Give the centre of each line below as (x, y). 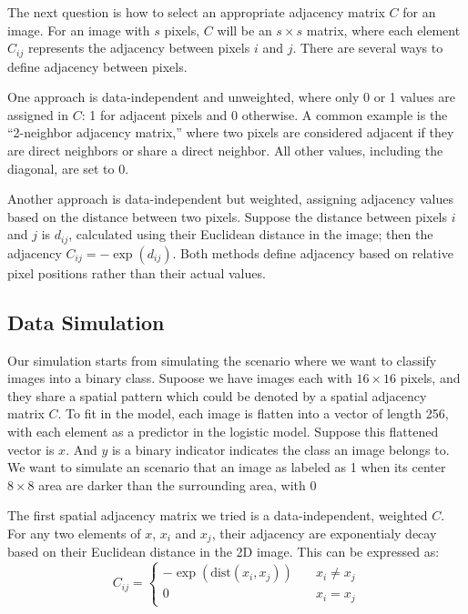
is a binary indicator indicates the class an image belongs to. (280, 449)
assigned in (38, 114)
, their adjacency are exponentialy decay (324, 533)
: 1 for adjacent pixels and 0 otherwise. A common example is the (265, 114)
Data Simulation (86, 322)
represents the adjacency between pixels (139, 48)
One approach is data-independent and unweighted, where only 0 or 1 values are (231, 97)
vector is (31, 449)
